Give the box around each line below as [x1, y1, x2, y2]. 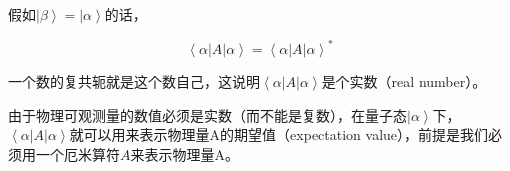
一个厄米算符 [35, 143, 120, 164]
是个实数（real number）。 [321, 71, 487, 92]
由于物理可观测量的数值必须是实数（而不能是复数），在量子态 [8, 104, 407, 125]
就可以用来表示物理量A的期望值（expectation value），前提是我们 [69, 124, 489, 145]
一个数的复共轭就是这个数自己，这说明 [8, 71, 260, 92]
